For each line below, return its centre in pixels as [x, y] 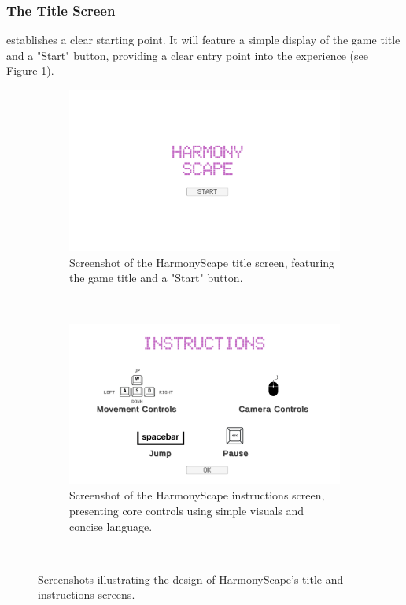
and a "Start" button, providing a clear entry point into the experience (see [187, 55]
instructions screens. [87, 594]
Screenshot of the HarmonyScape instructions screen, [197, 495]
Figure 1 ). [30, 71]
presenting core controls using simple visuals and [187, 511]
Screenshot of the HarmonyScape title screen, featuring [202, 262]
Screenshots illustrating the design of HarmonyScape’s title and [191, 579]
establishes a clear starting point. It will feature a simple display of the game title [203, 40]
